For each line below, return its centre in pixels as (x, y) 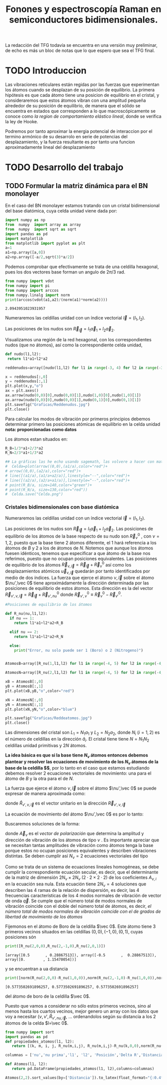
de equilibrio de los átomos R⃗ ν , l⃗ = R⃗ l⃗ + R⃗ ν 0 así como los (68, 565)
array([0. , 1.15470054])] (41, 960)
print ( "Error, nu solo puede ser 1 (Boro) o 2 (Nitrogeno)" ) (79, 650)
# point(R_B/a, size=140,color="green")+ (49, 485)
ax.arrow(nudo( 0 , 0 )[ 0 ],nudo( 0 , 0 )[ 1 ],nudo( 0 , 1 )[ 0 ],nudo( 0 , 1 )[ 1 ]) (73, 400)
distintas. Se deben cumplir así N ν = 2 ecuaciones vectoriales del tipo (77, 856)
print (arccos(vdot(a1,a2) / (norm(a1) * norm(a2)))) (56, 300)
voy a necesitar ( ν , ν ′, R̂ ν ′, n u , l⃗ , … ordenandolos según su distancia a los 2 (81, 1017)
